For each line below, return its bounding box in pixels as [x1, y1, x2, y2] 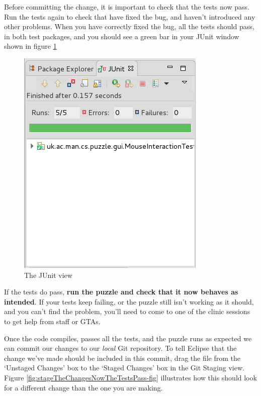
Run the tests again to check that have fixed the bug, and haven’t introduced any [4, 11, 255, 22]
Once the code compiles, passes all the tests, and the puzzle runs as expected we [4, 333, 252, 343]
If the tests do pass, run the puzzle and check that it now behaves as [4, 286, 238, 297]
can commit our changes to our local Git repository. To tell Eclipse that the [4, 343, 237, 353]
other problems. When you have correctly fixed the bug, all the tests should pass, [4, 21, 254, 32]
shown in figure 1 [4, 41, 57, 51]
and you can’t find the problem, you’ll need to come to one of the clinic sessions [4, 306, 250, 317]
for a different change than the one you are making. [4, 382, 163, 392]
